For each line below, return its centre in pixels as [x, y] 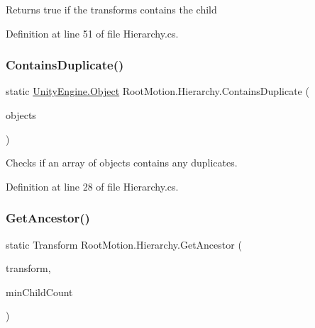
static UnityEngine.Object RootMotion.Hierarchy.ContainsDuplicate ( [157, 91]
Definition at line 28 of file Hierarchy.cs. [92, 186]
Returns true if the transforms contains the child [111, 9]
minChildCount [39, 292]
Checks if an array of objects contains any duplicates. [122, 163]
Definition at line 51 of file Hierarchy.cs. [92, 33]
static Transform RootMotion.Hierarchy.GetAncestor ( [124, 244]
